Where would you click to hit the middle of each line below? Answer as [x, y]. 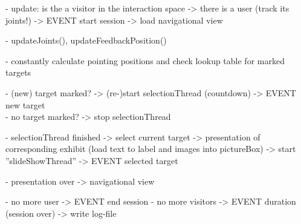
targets [18, 72]
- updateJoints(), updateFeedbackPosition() [86, 40]
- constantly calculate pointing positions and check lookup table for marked [145, 60]
